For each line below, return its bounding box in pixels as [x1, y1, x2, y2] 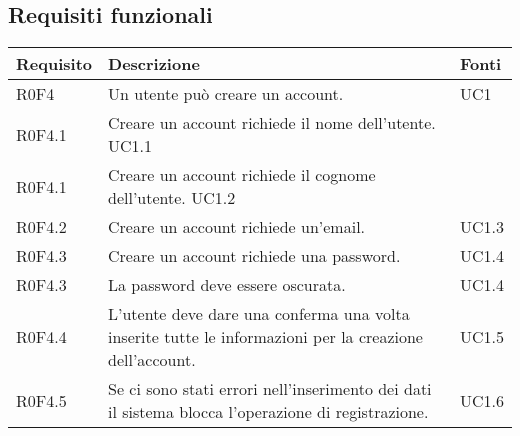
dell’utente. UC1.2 [108, 186, 236, 210]
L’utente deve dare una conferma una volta [108, 302, 410, 326]
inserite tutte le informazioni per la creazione [108, 325, 423, 349]
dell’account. [108, 348, 196, 372]
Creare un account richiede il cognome [108, 163, 376, 187]
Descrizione [108, 52, 200, 76]
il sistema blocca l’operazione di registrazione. [108, 400, 429, 424]
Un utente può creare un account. [108, 82, 344, 106]
